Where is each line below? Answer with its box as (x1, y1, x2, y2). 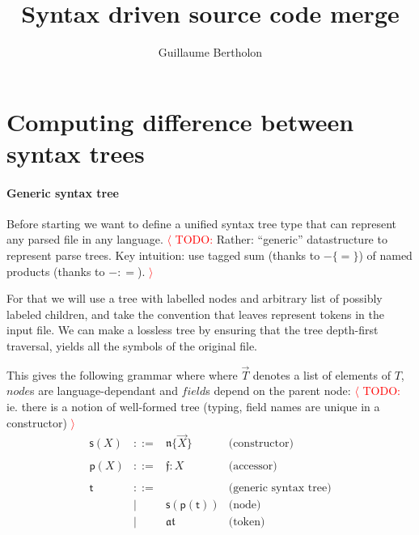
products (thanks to (6, 262, 105, 279)
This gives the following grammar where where (6, 366, 238, 383)
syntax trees (6, 136, 145, 169)
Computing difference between (6, 104, 354, 138)
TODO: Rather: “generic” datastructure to (175, 231, 387, 248)
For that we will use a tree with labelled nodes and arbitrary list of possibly (6, 290, 383, 307)
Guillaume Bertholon (158, 44, 263, 61)
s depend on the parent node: (205, 382, 351, 399)
